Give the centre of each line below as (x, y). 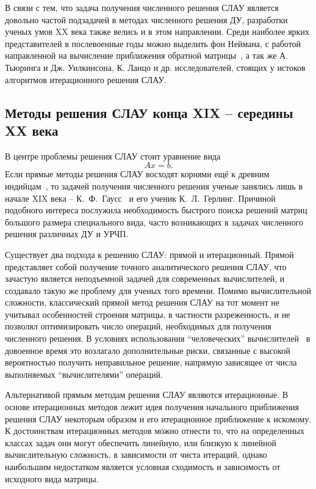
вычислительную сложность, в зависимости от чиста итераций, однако (136, 454)
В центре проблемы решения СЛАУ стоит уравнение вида (113, 156)
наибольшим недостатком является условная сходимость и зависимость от (143, 466)
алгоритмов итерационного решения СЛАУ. (86, 79)
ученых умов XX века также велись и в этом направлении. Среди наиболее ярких (157, 31)
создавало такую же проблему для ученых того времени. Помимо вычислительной (158, 290)
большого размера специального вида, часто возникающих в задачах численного (154, 222)
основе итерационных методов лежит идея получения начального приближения (152, 407)
